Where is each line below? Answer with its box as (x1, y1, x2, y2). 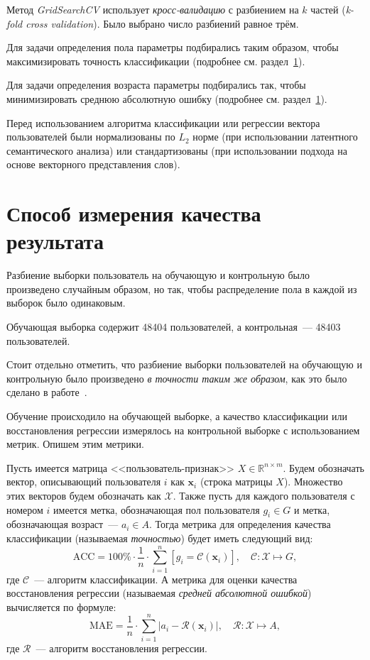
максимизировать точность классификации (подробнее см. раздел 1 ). (6, 53, 305, 68)
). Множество (283, 474, 343, 489)
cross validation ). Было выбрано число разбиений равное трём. (26, 16, 299, 31)
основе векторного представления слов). (6, 157, 180, 172)
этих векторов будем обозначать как (6, 488, 161, 502)
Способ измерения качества (6, 199, 261, 228)
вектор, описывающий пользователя (6, 474, 161, 489)
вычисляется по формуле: (6, 599, 116, 614)
